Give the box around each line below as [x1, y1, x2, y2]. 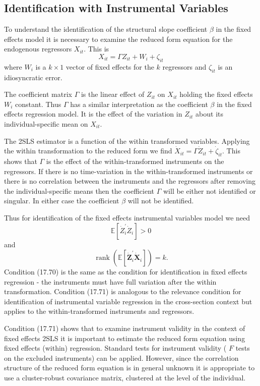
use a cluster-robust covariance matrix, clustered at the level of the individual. [4, 372, 246, 383]
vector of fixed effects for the [66, 61, 154, 72]
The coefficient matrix [4, 89, 72, 99]
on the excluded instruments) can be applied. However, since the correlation [4, 352, 239, 363]
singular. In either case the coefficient [4, 195, 119, 206]
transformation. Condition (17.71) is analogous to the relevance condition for [4, 286, 241, 297]
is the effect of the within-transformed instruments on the [46, 155, 224, 166]
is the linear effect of [81, 89, 145, 99]
